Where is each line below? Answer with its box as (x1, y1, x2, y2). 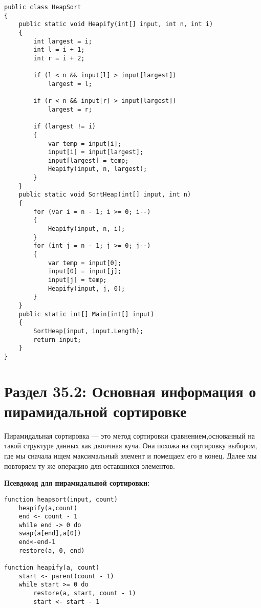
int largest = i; (33, 37, 92, 45)
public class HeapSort (4, 4, 81, 11)
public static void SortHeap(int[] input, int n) (18, 191, 191, 199)
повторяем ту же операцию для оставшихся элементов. (4, 460, 175, 471)
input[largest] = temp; (48, 157, 129, 164)
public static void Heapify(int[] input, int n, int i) (18, 20, 213, 28)
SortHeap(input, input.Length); (33, 327, 144, 335)
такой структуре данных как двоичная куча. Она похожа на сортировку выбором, (4, 440, 257, 451)
